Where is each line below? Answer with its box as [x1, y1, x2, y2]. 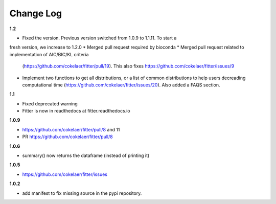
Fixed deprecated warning [22, 100, 78, 107]
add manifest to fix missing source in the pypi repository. [22, 190, 142, 196]
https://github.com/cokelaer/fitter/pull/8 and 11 [22, 126, 120, 132]
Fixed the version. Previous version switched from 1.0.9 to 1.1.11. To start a [22, 35, 177, 41]
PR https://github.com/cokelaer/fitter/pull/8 [22, 133, 113, 140]
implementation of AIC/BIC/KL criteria [9, 51, 89, 57]
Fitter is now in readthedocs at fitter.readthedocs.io [22, 108, 130, 114]
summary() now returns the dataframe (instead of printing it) [22, 152, 150, 158]
